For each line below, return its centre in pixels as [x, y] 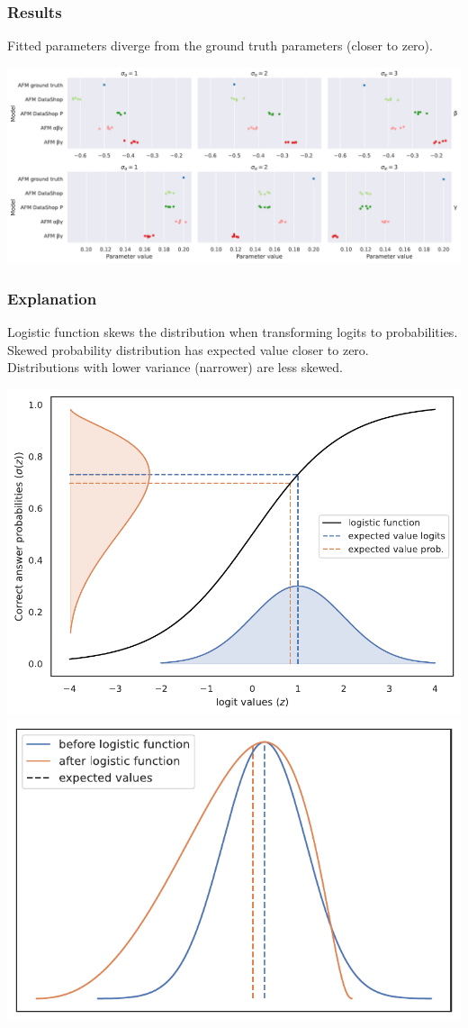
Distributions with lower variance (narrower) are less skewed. [175, 367]
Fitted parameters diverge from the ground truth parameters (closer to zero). [220, 45]
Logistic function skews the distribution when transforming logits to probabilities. [233, 332]
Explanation [52, 298]
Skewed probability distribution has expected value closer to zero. [188, 349]
